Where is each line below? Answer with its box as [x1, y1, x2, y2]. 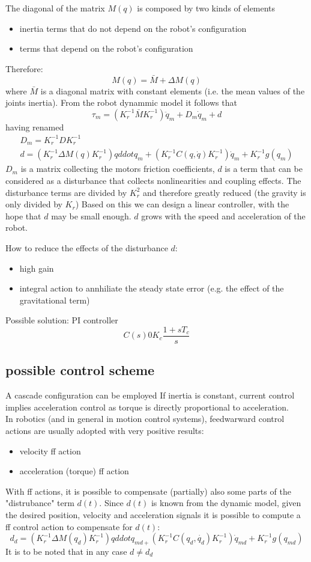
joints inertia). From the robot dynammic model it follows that [5, 96, 237, 109]
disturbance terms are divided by [5, 186, 127, 198]
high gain [19, 261, 54, 274]
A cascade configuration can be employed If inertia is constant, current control [5, 389, 295, 402]
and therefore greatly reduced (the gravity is [143, 186, 306, 198]
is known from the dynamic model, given [151, 496, 301, 509]
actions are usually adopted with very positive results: [5, 424, 204, 436]
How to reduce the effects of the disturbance [5, 241, 168, 254]
